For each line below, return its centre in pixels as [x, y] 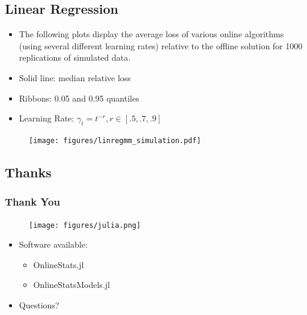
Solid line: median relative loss [75, 77]
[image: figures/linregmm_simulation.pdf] [115, 140]
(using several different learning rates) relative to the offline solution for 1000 [161, 45]
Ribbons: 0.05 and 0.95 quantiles [79, 98]
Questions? [39, 305]
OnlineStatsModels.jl [71, 285]
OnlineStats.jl [59, 264]
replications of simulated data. [75, 57]
